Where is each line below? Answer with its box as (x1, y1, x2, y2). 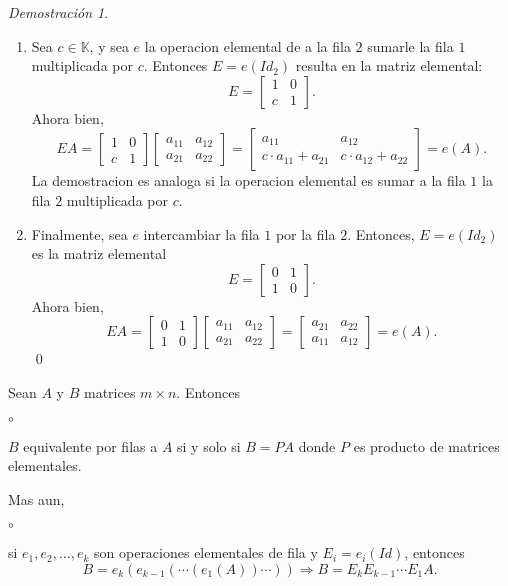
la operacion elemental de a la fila (144, 35, 351, 56)
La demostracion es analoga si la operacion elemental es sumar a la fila (31, 170, 466, 191)
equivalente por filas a (23, 435, 158, 456)
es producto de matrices (353, 435, 500, 456)
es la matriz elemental (31, 243, 167, 264)
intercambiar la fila (143, 223, 260, 244)
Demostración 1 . (8, 2, 109, 22)
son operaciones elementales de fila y (94, 542, 318, 563)
